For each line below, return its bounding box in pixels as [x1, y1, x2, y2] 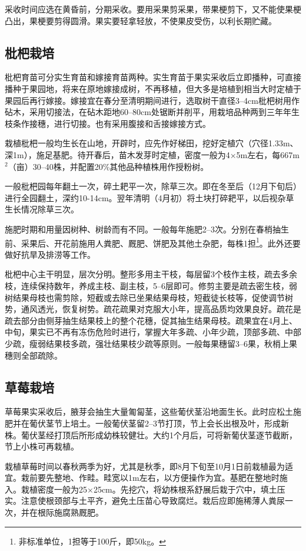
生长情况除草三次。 [5, 203, 79, 215]
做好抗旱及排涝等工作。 [5, 248, 95, 260]
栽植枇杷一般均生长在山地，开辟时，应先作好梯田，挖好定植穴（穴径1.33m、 [5, 137, 298, 149]
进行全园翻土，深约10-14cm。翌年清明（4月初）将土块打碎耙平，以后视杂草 [5, 191, 294, 204]
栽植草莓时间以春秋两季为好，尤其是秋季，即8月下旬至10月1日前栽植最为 [5, 460, 285, 472]
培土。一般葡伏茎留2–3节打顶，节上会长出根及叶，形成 [70, 416, 281, 429]
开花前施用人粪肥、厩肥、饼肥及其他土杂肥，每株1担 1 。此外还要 [54, 235, 301, 249]
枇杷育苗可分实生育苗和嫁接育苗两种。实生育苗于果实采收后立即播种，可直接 [5, 71, 301, 83]
